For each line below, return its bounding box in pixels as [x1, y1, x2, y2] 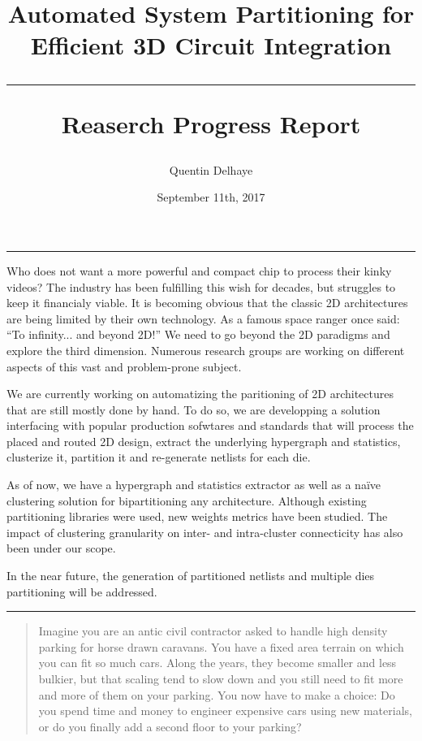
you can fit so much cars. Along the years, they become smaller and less [38, 654, 397, 671]
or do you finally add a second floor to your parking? [38, 717, 302, 734]
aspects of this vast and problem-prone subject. [6, 357, 242, 375]
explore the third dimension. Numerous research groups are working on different [6, 341, 405, 358]
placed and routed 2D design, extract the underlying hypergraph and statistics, [6, 432, 401, 449]
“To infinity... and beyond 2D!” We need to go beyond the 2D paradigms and [6, 326, 390, 343]
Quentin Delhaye [169, 161, 253, 178]
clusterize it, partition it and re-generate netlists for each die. [6, 448, 311, 466]
